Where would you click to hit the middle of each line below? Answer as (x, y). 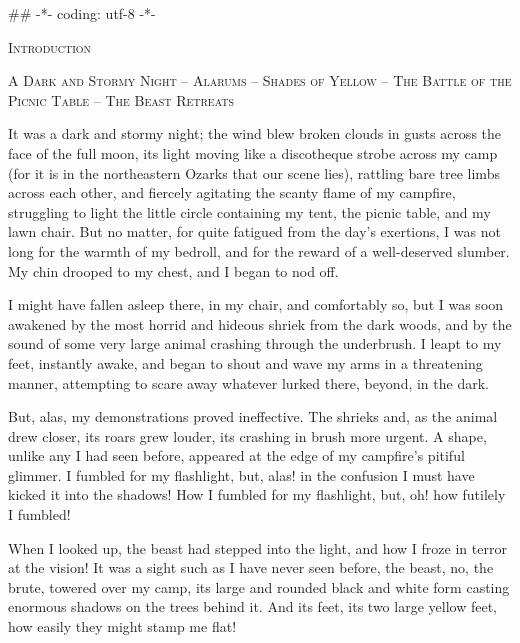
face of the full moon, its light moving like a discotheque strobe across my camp (253, 152)
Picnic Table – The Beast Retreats (121, 99)
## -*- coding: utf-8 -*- (82, 13)
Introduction (50, 46)
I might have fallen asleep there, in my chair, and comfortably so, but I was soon (256, 304)
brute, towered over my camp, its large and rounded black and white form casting (259, 586)
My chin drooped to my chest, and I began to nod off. (173, 270)
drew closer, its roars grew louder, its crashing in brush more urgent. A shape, (247, 435)
